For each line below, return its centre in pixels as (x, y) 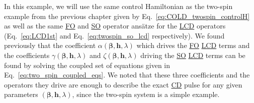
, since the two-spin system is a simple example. (146, 94)
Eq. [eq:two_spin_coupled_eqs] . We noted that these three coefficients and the (127, 75)
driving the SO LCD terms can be (193, 55)
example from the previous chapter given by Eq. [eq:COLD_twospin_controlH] (127, 16)
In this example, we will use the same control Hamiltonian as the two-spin (118, 6)
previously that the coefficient (50, 45)
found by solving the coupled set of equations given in (87, 65)
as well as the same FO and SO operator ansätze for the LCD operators (115, 26)
